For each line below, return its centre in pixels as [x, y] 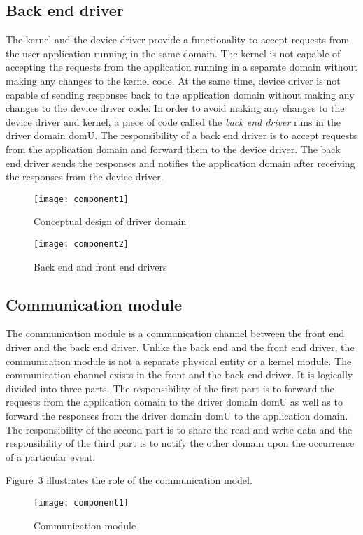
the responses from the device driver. [85, 177]
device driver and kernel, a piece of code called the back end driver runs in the [173, 121]
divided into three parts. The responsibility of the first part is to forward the [170, 388]
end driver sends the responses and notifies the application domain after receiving [180, 163]
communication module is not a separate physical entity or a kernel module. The [179, 361]
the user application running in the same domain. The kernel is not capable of [173, 53]
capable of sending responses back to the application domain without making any [180, 94]
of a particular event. [51, 456]
